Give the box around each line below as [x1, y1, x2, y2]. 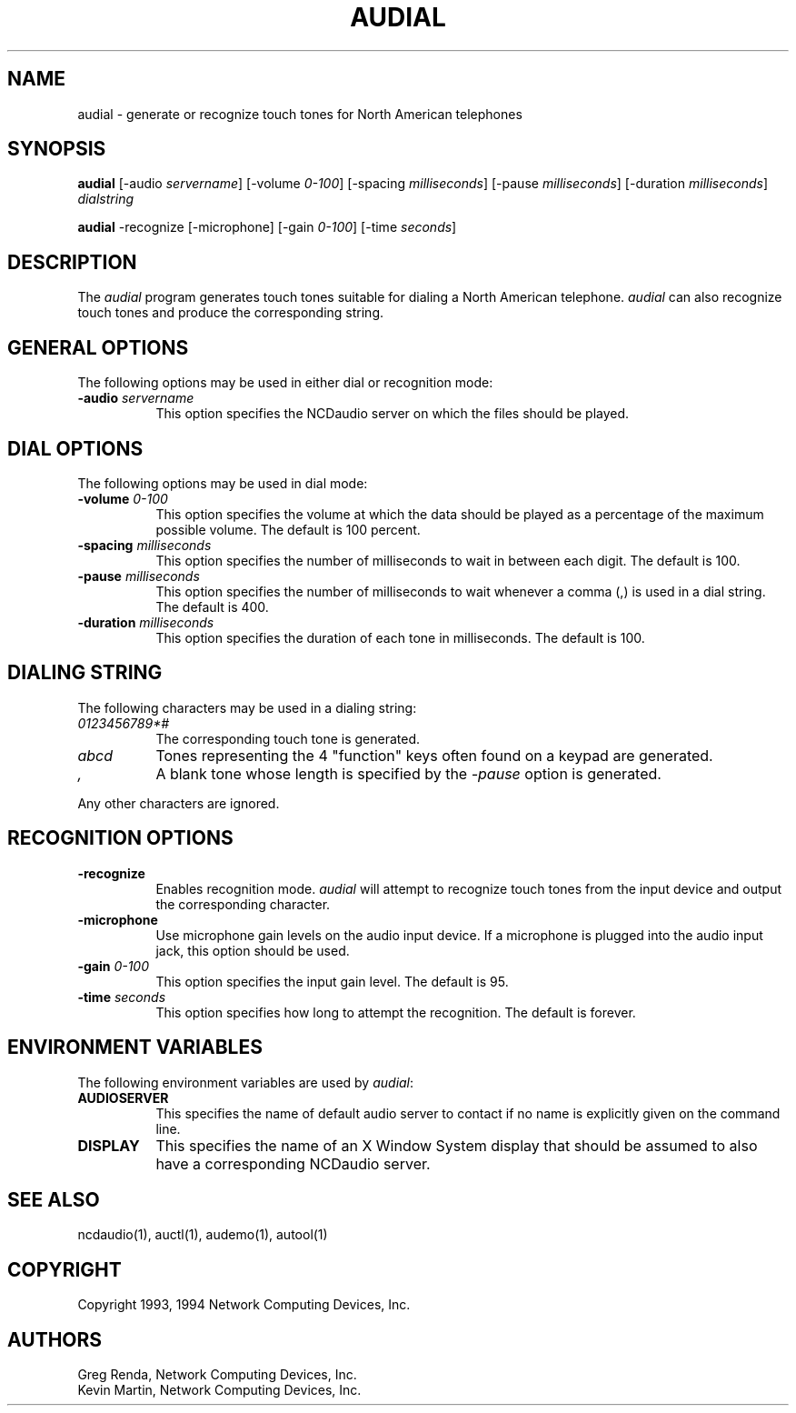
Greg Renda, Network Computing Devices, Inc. [77, 1367, 357, 1383]
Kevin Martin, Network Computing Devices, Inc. [77, 1382, 362, 1398]
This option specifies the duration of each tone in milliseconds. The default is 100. [155, 629, 645, 646]
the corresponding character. [155, 896, 331, 912]
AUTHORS [7, 1328, 103, 1351]
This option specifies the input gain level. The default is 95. [155, 973, 509, 989]
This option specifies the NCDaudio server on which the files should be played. [155, 406, 630, 422]
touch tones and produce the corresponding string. [77, 305, 383, 321]
